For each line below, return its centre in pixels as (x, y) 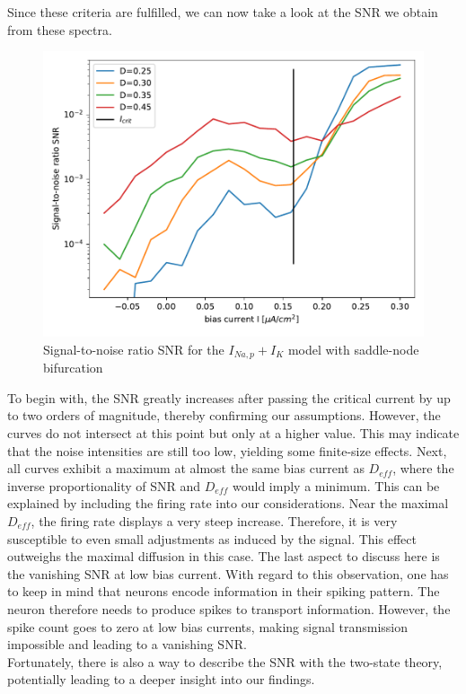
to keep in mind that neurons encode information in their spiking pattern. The (224, 591)
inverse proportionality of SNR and (104, 485)
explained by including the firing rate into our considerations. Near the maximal (228, 503)
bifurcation (73, 368)
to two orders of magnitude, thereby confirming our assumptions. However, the (224, 415)
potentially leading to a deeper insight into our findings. (161, 679)
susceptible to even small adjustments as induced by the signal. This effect (212, 538)
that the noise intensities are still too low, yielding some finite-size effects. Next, (227, 450)
